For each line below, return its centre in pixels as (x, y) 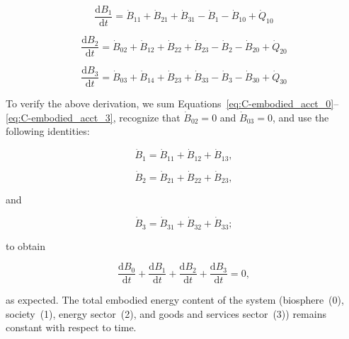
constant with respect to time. (71, 327)
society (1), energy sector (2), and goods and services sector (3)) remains (166, 313)
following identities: (48, 131)
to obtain (26, 245)
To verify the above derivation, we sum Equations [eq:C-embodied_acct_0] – (172, 103)
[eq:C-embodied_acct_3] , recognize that (93, 117)
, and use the (301, 117)
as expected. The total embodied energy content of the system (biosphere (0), (175, 300)
